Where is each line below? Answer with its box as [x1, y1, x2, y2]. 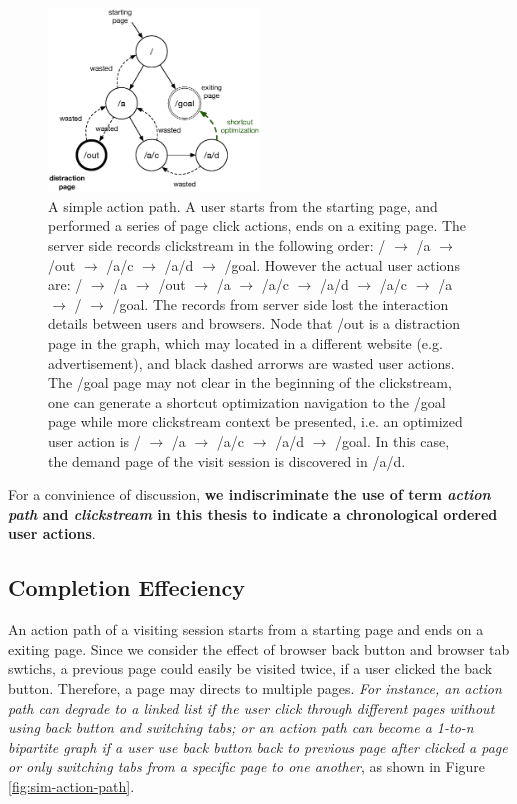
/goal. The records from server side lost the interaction [112, 293, 449, 314]
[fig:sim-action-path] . [8, 775, 135, 796]
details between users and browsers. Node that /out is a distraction [48, 313, 461, 334]
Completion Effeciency [8, 572, 245, 603]
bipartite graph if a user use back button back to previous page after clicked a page [8, 736, 508, 757]
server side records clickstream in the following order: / [48, 235, 386, 256]
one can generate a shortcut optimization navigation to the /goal [48, 391, 446, 412]
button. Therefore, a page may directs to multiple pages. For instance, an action [8, 677, 502, 698]
